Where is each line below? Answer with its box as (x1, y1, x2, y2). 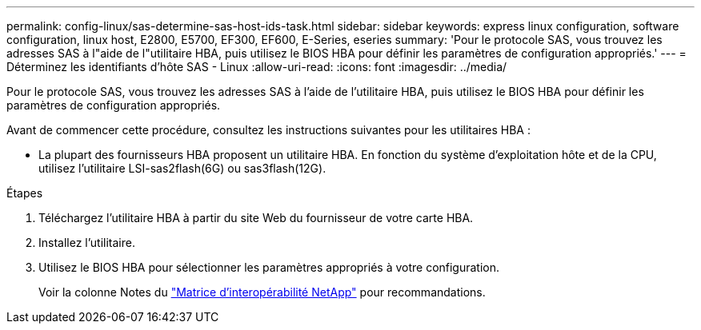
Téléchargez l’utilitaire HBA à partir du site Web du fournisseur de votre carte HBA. (38, 211, 474, 225)
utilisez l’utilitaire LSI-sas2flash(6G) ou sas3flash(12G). (38, 161, 326, 175)
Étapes (6, 186, 43, 200)
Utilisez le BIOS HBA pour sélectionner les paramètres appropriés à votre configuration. (38, 260, 500, 274)
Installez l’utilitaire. (38, 236, 135, 249)
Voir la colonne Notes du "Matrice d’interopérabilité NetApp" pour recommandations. (38, 285, 486, 299)
